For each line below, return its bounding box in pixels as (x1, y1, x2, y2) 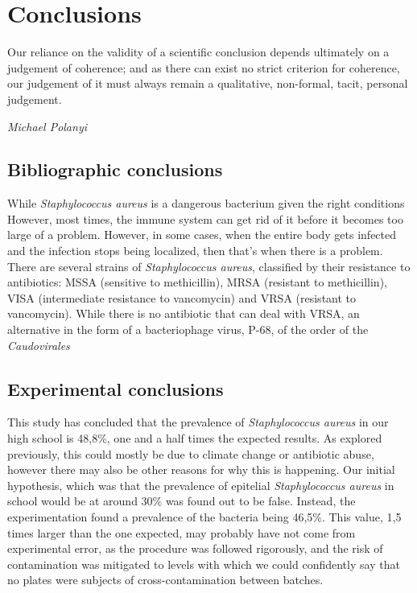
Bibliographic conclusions (7, 157, 223, 182)
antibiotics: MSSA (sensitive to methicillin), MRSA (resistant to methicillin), (7, 274, 387, 290)
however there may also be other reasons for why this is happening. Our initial (7, 461, 395, 478)
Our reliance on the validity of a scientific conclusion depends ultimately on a (7, 43, 390, 60)
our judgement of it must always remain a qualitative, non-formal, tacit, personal (7, 75, 408, 92)
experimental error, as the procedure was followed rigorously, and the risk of (7, 540, 383, 557)
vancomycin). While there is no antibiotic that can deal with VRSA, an (7, 305, 360, 322)
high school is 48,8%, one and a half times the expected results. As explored (7, 430, 382, 447)
